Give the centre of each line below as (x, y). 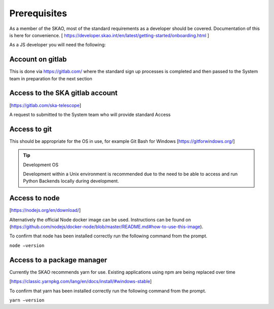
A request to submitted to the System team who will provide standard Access (90, 114)
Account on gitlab (38, 59)
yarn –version (27, 300)
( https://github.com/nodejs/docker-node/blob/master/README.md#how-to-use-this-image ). (106, 227)
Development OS (41, 165)
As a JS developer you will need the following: (58, 45)
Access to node (35, 198)
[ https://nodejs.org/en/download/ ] (45, 210)
